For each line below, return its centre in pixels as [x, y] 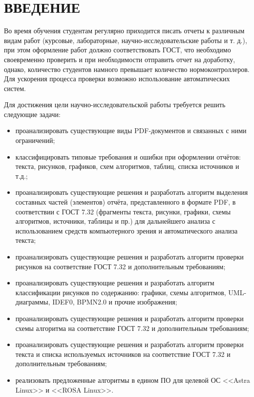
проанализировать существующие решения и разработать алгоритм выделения [132, 192]
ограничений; [35, 140]
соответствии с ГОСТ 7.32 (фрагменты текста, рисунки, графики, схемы [123, 211]
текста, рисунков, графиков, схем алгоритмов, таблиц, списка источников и [127, 166]
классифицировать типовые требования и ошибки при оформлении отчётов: [128, 156]
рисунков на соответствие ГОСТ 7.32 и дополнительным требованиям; [120, 266]
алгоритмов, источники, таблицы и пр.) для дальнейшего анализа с [115, 221]
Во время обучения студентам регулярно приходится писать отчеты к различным [124, 31]
